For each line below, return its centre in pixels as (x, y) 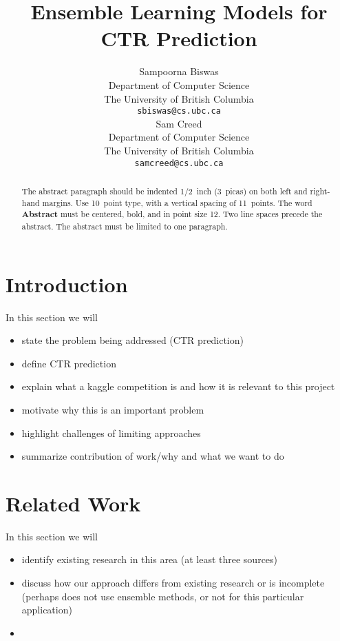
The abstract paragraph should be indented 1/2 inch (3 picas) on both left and (164, 191)
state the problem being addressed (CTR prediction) (132, 340)
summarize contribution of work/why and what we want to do (153, 456)
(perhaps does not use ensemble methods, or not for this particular (163, 596)
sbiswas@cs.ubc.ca (179, 111)
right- (320, 191)
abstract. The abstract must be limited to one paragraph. (125, 226)
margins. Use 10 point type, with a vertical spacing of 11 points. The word (177, 202)
